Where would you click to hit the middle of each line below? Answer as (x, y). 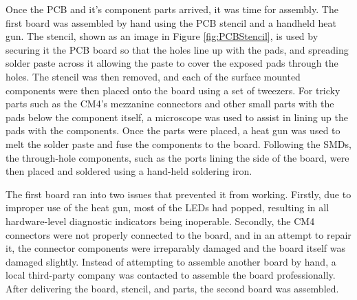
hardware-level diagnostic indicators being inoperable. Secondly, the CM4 (160, 221)
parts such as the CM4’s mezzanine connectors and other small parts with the (170, 104)
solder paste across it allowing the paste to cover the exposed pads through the (172, 63)
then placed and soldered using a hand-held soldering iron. (129, 171)
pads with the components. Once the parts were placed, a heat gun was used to (173, 130)
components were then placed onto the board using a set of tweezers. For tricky (173, 90)
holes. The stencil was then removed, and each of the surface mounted (153, 76)
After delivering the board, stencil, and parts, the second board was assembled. (172, 288)
